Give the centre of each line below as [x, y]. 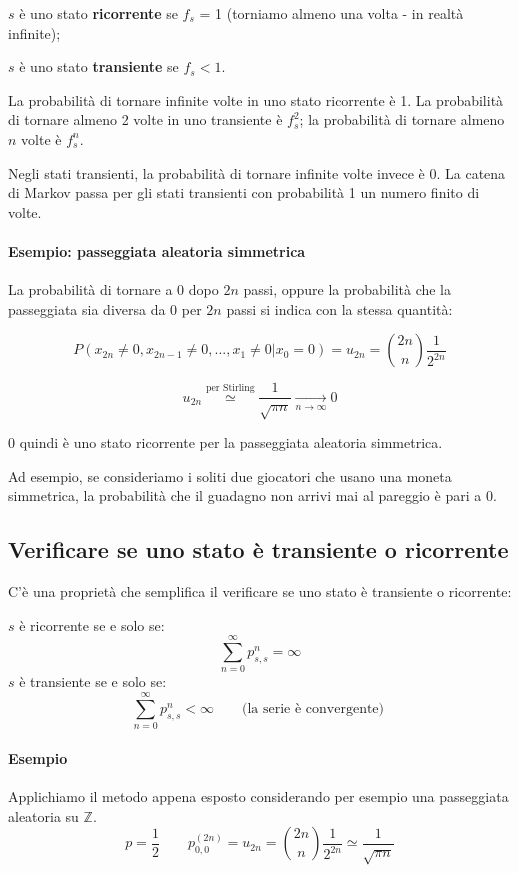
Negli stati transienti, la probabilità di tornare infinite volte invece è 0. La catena [257, 172]
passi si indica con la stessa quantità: [339, 308]
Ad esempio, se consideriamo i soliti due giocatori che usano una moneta [230, 475]
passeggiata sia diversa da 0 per [105, 308]
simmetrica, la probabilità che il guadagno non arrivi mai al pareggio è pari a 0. [252, 495]
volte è [41, 138]
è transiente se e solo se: [93, 681]
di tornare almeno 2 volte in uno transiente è [145, 119]
